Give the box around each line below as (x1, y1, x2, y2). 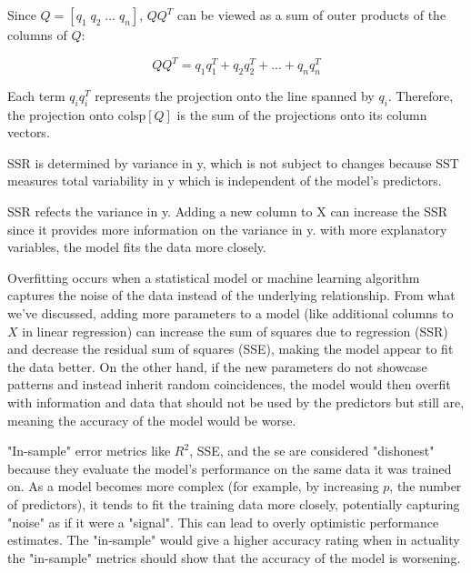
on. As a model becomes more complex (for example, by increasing (7, 477, 379, 496)
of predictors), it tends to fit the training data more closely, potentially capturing (7, 494, 460, 513)
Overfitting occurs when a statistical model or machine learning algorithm (7, 267, 420, 286)
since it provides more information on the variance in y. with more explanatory (7, 219, 447, 238)
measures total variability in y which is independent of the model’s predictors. (7, 171, 442, 190)
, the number (389, 477, 462, 496)
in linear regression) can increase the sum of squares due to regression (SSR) (22, 321, 448, 340)
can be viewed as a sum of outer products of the (177, 5, 446, 24)
